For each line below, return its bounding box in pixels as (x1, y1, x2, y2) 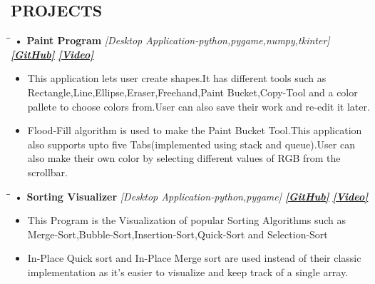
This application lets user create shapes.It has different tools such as (27, 71, 327, 86)
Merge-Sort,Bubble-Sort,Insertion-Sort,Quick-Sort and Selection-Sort (27, 226, 328, 241)
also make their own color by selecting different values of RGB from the (27, 151, 341, 166)
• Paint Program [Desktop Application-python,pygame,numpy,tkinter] (14, 33, 330, 48)
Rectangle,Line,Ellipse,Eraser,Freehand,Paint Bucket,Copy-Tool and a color (27, 84, 358, 99)
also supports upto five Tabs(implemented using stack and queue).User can (27, 136, 355, 151)
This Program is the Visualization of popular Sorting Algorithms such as (27, 213, 346, 228)
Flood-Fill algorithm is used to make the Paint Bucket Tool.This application (27, 123, 362, 138)
